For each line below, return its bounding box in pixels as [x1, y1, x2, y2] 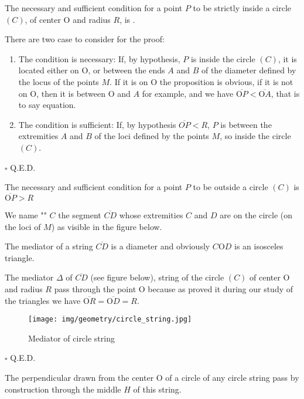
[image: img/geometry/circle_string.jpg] [28, 315, 192, 324]
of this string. [133, 383, 182, 395]
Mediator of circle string [28, 332, 115, 344]
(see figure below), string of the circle [90, 271, 224, 283]
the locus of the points [18, 75, 99, 87]
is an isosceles [234, 240, 283, 252]
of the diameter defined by [201, 64, 296, 76]
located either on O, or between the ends [18, 64, 165, 76]
